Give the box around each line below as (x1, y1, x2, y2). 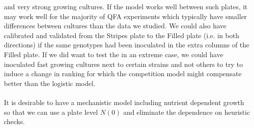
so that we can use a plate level (4, 107, 98, 117)
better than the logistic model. (4, 78, 95, 88)
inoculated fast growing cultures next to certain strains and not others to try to (4, 59, 243, 69)
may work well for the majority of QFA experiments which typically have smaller (4, 11, 247, 21)
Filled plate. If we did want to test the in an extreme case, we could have (4, 49, 223, 59)
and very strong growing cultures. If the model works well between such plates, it (4, 1, 248, 11)
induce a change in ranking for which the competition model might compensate (4, 68, 242, 79)
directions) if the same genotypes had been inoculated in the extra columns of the (4, 40, 250, 50)
